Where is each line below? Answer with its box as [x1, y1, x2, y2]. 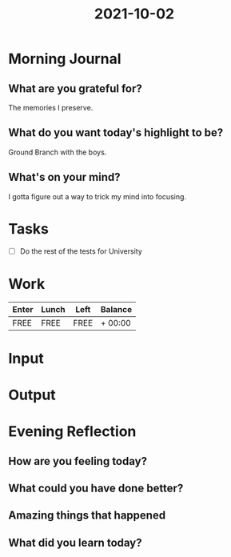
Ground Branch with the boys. [8, 147, 107, 157]
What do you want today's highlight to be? [8, 126, 224, 140]
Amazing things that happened [8, 509, 166, 523]
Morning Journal [8, 50, 121, 68]
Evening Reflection [8, 423, 137, 441]
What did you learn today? [8, 535, 142, 549]
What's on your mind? [8, 170, 121, 184]
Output [8, 386, 56, 404]
